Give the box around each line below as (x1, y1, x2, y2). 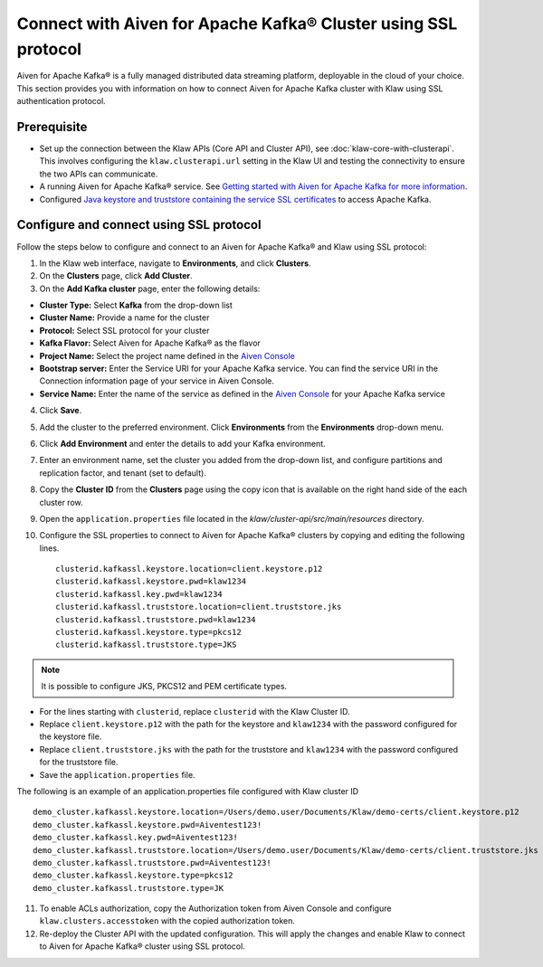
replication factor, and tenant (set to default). (39, 467, 207, 479)
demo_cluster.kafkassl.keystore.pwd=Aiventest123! (33, 820, 262, 830)
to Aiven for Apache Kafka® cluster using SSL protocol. (39, 941, 246, 952)
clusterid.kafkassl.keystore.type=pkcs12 (55, 627, 242, 638)
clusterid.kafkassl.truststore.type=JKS (55, 640, 237, 650)
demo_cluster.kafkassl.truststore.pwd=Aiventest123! (33, 858, 271, 867)
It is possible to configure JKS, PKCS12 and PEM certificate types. (41, 681, 288, 692)
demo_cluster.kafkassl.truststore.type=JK (33, 883, 224, 893)
